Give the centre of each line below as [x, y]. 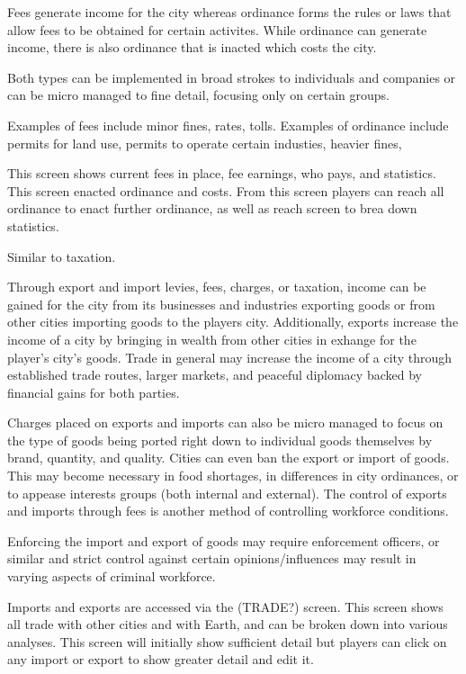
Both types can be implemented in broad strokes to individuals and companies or [232, 77]
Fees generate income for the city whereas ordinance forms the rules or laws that [229, 12]
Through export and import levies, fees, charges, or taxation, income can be [217, 287]
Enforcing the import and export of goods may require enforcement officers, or [224, 540]
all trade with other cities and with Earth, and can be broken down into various [228, 624]
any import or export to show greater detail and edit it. [161, 659]
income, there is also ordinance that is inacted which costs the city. [192, 47]
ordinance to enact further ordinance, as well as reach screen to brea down [212, 208]
